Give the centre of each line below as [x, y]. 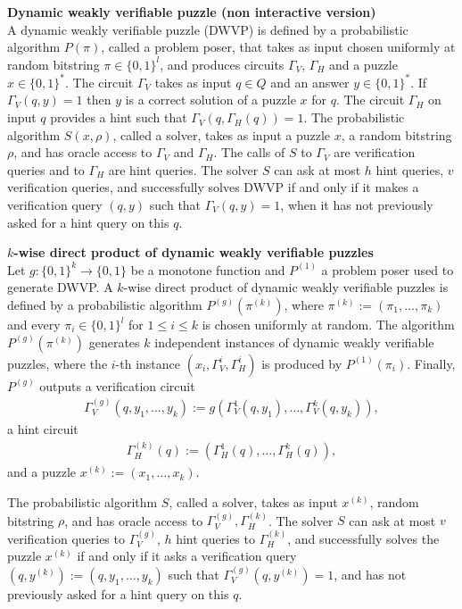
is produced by [302, 363]
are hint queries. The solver [183, 169]
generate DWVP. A [60, 287]
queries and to [46, 169]
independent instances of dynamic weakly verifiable [294, 342]
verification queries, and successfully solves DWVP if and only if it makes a [213, 187]
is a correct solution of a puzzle [210, 100]
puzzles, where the [58, 363]
